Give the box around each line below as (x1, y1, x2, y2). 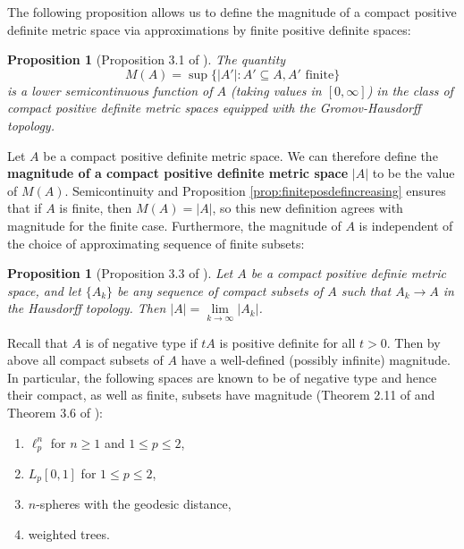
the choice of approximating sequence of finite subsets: (7, 233, 305, 252)
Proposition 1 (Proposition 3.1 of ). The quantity (7, 50, 286, 69)
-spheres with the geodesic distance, (36, 494, 232, 513)
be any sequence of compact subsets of (117, 281, 324, 300)
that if (7, 198, 42, 217)
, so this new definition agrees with (212, 198, 403, 217)
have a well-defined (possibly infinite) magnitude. (181, 351, 451, 369)
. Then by (386, 333, 441, 351)
